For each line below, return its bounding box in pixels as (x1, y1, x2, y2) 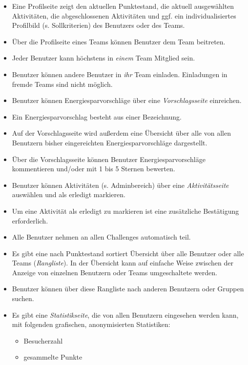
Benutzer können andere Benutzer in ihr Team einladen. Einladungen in (12, 69, 227, 79)
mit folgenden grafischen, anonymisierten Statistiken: (12, 319, 170, 329)
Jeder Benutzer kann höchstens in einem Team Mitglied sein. (12, 53, 195, 63)
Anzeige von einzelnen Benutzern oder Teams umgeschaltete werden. (12, 267, 217, 277)
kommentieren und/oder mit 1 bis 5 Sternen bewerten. (12, 163, 175, 174)
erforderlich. (12, 215, 48, 225)
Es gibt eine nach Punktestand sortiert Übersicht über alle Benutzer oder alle (12, 248, 244, 258)
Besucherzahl (23, 335, 63, 345)
